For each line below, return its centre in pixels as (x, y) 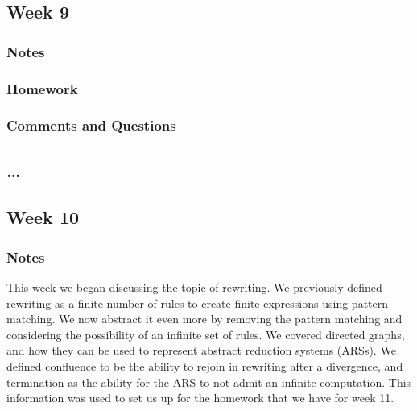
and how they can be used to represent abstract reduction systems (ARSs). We (201, 350)
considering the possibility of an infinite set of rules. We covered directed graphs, (206, 334)
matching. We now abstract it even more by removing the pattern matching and (204, 319)
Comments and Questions (91, 125)
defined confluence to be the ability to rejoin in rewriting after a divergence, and (205, 366)
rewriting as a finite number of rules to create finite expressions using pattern (198, 303)
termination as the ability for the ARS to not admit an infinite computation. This (209, 382)
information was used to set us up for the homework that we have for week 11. (200, 398)
